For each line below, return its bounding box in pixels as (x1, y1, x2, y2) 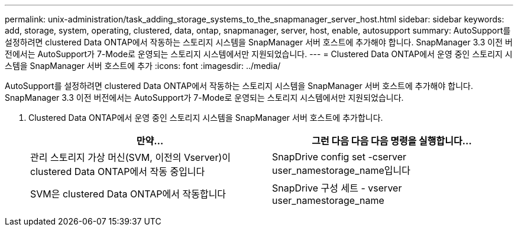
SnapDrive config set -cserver (272, 151, 406, 163)
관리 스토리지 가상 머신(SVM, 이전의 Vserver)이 (30, 151, 231, 163)
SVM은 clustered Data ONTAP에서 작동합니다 (30, 188, 226, 200)
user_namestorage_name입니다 (272, 164, 410, 176)
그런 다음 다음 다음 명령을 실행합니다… (312, 135, 472, 147)
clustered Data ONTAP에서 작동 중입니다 (30, 166, 205, 177)
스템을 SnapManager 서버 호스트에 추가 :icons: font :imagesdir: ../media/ (5, 61, 281, 71)
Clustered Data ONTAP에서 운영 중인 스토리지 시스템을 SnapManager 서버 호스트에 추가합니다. (28, 113, 383, 123)
